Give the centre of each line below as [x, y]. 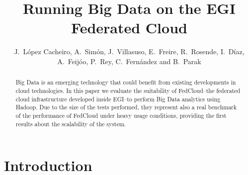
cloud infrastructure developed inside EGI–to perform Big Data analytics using [118, 99]
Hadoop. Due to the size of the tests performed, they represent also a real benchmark [126, 107]
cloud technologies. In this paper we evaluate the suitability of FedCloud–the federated [128, 90]
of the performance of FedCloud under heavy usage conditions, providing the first [121, 115]
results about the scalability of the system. [71, 124]
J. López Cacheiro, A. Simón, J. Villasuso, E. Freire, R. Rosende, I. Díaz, [129, 51]
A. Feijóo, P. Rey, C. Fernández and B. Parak [129, 61]
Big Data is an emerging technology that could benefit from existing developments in [126, 82]
